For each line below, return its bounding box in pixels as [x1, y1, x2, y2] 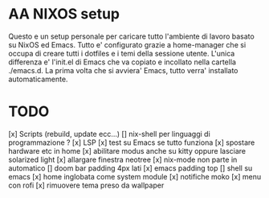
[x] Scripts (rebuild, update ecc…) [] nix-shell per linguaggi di [8, 129, 210, 138]
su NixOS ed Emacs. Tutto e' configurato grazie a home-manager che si [8, 39, 247, 49]
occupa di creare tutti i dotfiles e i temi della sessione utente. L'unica [8, 48, 235, 58]
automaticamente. [8, 74, 68, 84]
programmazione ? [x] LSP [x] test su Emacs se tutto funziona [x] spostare [8, 138, 255, 147]
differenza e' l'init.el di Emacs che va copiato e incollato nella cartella [8, 57, 237, 67]
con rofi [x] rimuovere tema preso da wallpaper [8, 180, 165, 190]
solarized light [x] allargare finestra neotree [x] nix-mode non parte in [8, 155, 238, 164]
